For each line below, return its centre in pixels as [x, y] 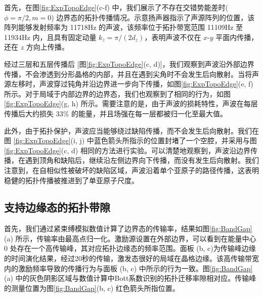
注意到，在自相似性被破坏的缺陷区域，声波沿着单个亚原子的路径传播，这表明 [131, 170]
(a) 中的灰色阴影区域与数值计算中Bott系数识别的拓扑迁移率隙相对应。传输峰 [130, 278]
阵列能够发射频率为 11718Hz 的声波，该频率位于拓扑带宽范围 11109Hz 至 [124, 27]
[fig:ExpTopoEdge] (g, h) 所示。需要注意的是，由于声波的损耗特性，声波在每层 [131, 103]
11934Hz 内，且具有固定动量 [50, 37]
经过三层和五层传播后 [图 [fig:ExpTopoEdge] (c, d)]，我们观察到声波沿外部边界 [129, 63]
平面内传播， [237, 37]
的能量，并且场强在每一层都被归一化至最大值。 [149, 113]
